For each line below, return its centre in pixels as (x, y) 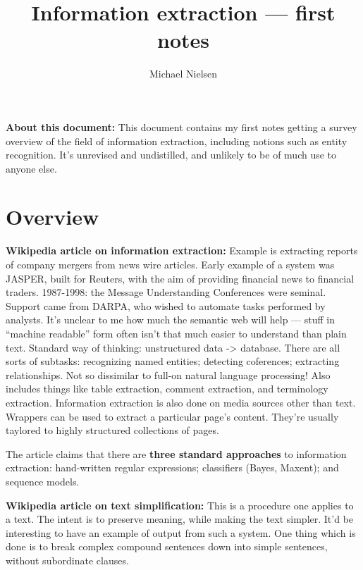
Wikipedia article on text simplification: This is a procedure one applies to (180, 505)
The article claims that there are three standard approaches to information (176, 453)
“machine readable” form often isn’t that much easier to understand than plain (176, 333)
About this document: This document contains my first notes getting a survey (181, 126)
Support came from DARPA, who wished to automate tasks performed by (166, 305)
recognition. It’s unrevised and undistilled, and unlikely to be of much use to (171, 155)
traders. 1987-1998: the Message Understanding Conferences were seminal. (166, 292)
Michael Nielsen (183, 74)
